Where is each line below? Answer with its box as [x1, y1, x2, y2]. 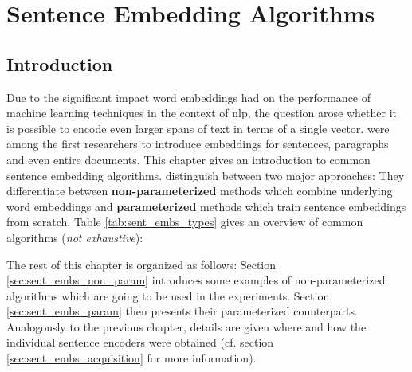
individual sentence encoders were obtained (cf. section [6, 334, 274, 350]
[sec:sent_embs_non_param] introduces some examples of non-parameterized [6, 272, 386, 288]
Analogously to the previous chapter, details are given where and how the [6, 318, 367, 335]
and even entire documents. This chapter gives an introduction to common [6, 151, 371, 167]
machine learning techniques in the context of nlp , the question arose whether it [6, 104, 397, 121]
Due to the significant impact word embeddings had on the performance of [6, 88, 371, 105]
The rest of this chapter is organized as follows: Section [6, 256, 277, 272]
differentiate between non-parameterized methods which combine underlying [6, 182, 393, 199]
